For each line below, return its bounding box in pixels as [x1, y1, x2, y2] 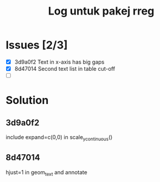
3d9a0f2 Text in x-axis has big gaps [14, 58, 105, 65]
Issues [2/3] [5, 38, 68, 52]
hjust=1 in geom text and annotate [5, 168, 87, 177]
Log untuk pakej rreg [47, 4, 155, 18]
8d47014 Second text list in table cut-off [14, 65, 116, 72]
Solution [5, 94, 49, 107]
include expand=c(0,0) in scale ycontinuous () [5, 134, 113, 142]
